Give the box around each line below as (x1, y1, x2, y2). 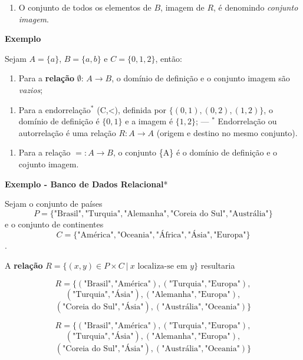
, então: (155, 52, 182, 64)
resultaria (200, 259, 235, 271)
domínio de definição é (18, 115, 100, 127)
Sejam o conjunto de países (5, 197, 103, 210)
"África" (156, 231, 185, 240)
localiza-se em (137, 262, 187, 270)
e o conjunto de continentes (5, 217, 104, 230)
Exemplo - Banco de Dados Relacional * (5, 177, 168, 190)
